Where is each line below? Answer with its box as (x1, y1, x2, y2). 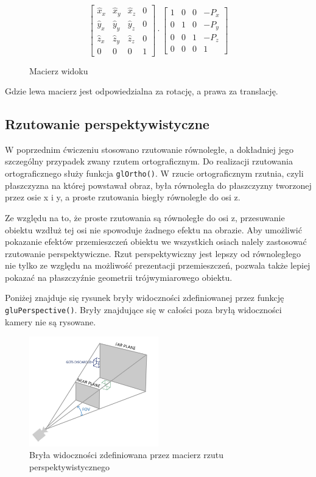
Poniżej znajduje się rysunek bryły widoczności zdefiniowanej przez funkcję (5, 291, 284, 304)
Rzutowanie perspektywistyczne (5, 115, 209, 133)
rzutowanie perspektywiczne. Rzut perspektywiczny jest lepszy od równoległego (5, 247, 301, 260)
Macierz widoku (29, 64, 88, 77)
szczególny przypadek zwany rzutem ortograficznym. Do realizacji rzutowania (5, 155, 293, 168)
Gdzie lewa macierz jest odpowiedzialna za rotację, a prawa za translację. (5, 85, 278, 97)
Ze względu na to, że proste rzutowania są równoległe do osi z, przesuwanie (5, 211, 285, 224)
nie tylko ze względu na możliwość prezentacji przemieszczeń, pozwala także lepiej (5, 259, 311, 272)
